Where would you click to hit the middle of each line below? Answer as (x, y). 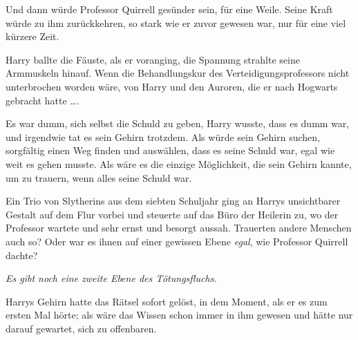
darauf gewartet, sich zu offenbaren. (81, 328)
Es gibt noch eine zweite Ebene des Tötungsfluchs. (111, 278)
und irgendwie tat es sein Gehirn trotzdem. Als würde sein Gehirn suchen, (163, 136)
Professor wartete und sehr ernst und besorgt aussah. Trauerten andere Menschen (179, 228)
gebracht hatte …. (43, 100)
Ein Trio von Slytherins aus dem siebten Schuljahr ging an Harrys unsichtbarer (173, 201)
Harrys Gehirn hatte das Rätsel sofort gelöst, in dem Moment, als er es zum (167, 301)
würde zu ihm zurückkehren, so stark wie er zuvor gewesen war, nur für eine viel (176, 22)
